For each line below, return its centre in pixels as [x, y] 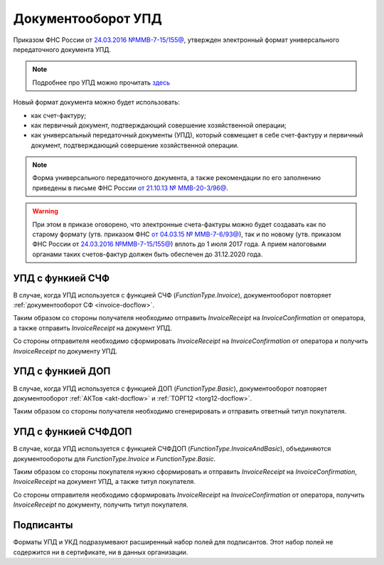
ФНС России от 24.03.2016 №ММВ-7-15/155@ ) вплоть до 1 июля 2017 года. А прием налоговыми [179, 244]
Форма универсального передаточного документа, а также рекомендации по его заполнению [177, 178]
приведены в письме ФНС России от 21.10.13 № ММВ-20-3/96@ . [130, 188]
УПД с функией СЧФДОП [73, 432]
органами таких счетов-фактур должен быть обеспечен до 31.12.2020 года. [148, 254]
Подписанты [43, 526]
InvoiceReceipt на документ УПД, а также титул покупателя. [104, 482]
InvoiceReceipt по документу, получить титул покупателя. [101, 505]
